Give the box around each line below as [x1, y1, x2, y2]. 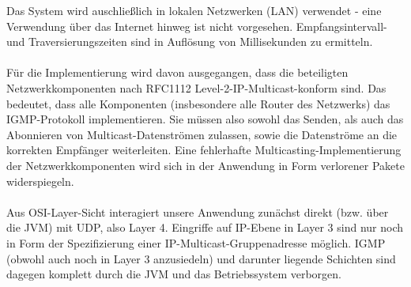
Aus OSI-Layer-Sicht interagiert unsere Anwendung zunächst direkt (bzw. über [6, 203, 389, 220]
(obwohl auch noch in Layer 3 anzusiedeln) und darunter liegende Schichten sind [6, 250, 396, 266]
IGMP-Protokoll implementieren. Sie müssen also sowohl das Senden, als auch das [6, 111, 404, 127]
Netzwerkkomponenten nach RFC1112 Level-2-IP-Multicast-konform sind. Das [6, 79, 386, 96]
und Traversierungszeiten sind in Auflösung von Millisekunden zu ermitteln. [6, 33, 373, 50]
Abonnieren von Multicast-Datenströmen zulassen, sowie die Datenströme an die [6, 126, 398, 142]
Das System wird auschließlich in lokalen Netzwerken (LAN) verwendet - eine [6, 2, 382, 18]
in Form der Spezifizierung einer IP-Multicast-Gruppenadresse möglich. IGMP [6, 234, 386, 251]
